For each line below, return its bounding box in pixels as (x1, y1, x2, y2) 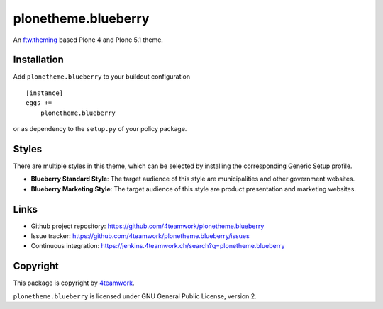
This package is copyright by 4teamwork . (13, 279, 135, 287)
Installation (13, 54, 64, 66)
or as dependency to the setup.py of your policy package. (13, 125, 187, 133)
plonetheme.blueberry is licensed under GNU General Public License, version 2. (13, 291, 257, 300)
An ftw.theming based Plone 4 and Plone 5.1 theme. (13, 35, 163, 44)
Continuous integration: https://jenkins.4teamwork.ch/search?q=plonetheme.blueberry (30, 242, 285, 250)
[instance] (26, 89, 64, 97)
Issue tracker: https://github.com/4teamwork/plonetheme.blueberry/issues (30, 232, 250, 240)
